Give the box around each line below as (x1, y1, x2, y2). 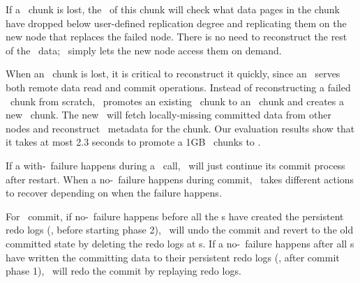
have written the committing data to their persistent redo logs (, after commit (6, 250, 340, 264)
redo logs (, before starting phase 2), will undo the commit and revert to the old (6, 222, 354, 237)
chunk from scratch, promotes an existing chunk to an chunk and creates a (10, 93, 345, 108)
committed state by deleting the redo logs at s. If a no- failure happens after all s (6, 236, 354, 250)
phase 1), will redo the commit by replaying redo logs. (6, 263, 241, 278)
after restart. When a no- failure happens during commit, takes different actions (6, 171, 354, 186)
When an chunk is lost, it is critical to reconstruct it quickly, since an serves (6, 66, 340, 81)
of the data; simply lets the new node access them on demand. (6, 43, 282, 57)
